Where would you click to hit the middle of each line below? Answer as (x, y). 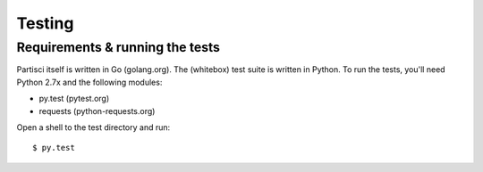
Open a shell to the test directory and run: (93, 127)
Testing (45, 23)
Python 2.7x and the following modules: (89, 82)
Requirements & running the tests (119, 47)
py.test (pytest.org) (74, 99)
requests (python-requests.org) (97, 111)
